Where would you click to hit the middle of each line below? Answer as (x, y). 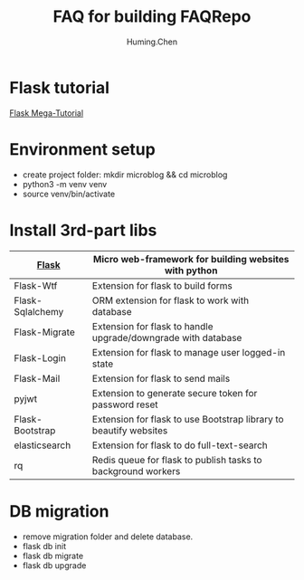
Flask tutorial (60, 87)
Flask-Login (40, 357)
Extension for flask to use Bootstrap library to (188, 419)
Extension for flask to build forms (162, 285)
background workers (136, 471)
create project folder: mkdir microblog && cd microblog (125, 175)
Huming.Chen (152, 42)
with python (191, 271)
